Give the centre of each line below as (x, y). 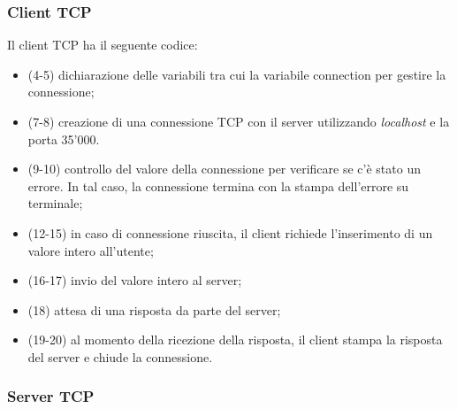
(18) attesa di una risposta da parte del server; (154, 309)
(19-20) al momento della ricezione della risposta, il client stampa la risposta (235, 340)
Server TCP (51, 396)
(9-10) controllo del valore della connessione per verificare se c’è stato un (224, 169)
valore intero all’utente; (91, 250)
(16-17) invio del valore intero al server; (135, 280)
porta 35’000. (64, 139)
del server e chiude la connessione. (120, 356)
